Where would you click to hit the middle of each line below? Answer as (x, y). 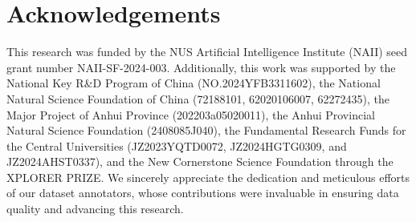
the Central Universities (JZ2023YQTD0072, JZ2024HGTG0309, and (177, 145)
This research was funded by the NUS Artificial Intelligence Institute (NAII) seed (207, 52)
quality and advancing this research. (95, 209)
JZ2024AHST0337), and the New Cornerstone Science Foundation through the (200, 161)
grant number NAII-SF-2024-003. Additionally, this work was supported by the (201, 67)
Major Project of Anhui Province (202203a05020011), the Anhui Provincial (191, 114)
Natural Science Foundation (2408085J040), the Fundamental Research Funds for (206, 130)
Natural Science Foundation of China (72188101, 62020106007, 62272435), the (198, 98)
